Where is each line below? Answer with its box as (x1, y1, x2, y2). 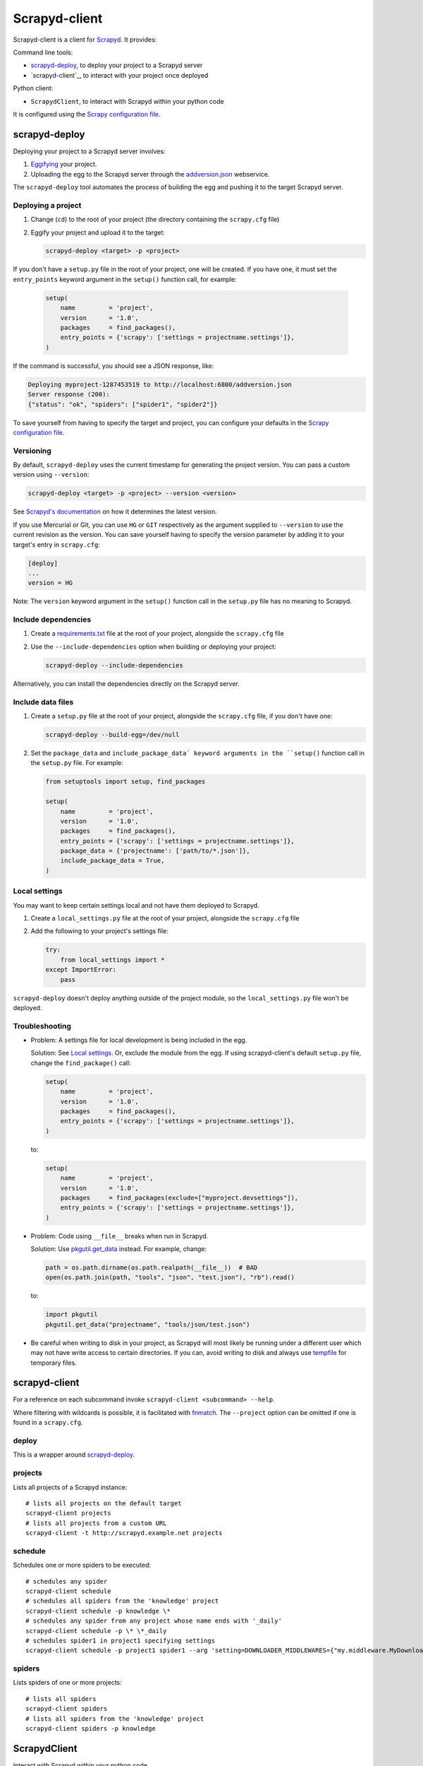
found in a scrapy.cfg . (13, 1418, 83, 1427)
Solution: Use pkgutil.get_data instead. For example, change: (30, 1245, 207, 1253)
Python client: (13, 84, 54, 93)
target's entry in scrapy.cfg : (13, 540, 100, 549)
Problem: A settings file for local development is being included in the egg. (30, 1036, 247, 1045)
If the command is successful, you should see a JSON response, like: (13, 361, 214, 370)
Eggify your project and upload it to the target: (30, 228, 165, 237)
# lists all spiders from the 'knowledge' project (25, 1714, 204, 1723)
